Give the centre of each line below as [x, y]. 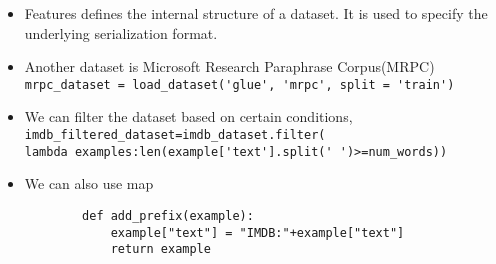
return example [160, 249]
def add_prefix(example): [168, 215]
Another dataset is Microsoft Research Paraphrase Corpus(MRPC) [229, 66]
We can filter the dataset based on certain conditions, [188, 116]
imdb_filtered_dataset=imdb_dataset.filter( [175, 135]
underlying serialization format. [121, 32]
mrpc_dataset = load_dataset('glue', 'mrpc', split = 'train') [239, 84]
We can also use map [89, 183]
